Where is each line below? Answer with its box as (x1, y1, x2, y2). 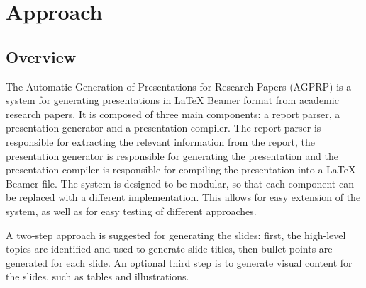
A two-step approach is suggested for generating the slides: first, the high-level (6, 227, 346, 242)
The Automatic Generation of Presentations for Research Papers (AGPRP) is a (6, 79, 352, 93)
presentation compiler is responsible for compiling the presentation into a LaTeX (6, 162, 356, 177)
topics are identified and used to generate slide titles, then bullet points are (6, 241, 333, 256)
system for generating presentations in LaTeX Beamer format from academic (6, 93, 339, 108)
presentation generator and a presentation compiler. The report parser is (6, 120, 321, 135)
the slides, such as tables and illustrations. (6, 269, 189, 284)
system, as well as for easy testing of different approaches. (6, 203, 257, 218)
